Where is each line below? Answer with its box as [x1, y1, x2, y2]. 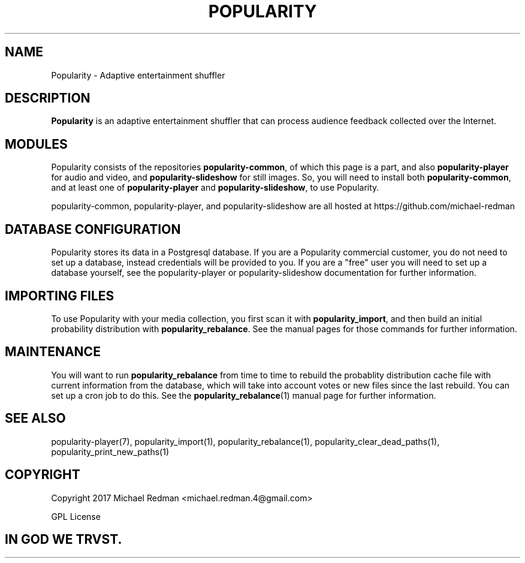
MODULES [5, 136, 68, 152]
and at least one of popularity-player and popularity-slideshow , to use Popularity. [51, 182, 379, 193]
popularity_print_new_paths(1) [51, 446, 170, 457]
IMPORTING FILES [5, 288, 114, 303]
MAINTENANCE [5, 344, 101, 360]
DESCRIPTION [5, 91, 90, 106]
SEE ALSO [5, 411, 66, 426]
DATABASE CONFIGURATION [5, 221, 181, 237]
